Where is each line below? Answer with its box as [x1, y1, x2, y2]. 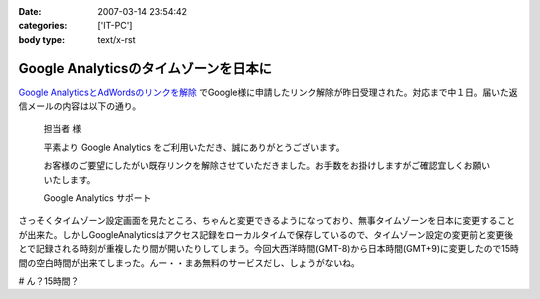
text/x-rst [97, 33, 136, 45]
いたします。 [43, 173, 96, 185]
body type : [18, 33, 65, 45]
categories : [18, 20, 68, 32]
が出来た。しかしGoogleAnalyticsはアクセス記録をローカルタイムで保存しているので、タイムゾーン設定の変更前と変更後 [18, 228, 514, 240]
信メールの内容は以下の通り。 [18, 100, 142, 112]
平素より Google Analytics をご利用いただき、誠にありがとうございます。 [43, 141, 345, 153]
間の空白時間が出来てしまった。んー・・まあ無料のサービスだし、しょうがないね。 [18, 256, 360, 269]
